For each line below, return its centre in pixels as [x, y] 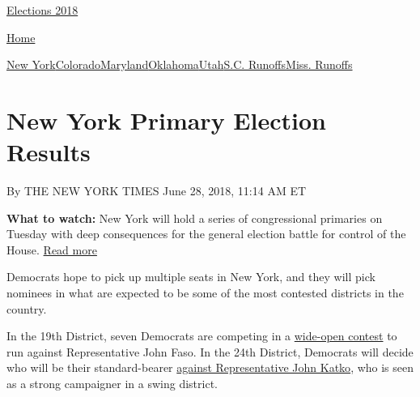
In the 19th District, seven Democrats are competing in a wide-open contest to [202, 336]
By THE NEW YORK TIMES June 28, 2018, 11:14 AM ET [157, 191]
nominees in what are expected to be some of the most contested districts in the [205, 293]
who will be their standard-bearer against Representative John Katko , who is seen [210, 367]
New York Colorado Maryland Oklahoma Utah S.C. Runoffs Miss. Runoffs [180, 64]
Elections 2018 [42, 10]
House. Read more [52, 249]
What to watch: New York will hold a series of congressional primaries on [195, 218]
